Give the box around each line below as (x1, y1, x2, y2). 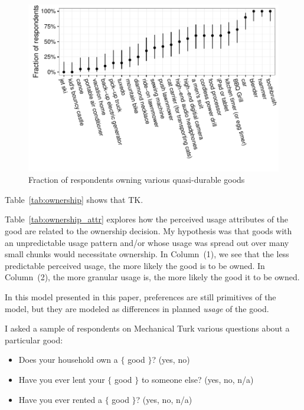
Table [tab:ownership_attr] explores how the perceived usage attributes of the (5, 213, 289, 225)
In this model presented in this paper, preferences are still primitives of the (5, 291, 276, 303)
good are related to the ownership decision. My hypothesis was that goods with (5, 225, 292, 237)
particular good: (5, 333, 63, 346)
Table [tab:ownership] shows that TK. (5, 193, 143, 205)
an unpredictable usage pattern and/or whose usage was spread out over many (5, 236, 289, 248)
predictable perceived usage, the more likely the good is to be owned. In (5, 259, 265, 271)
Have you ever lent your (18, 373, 105, 385)
